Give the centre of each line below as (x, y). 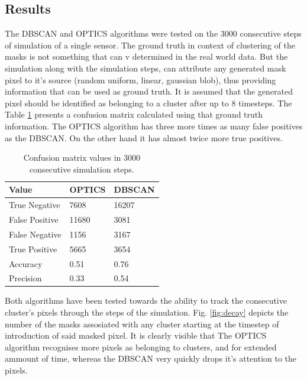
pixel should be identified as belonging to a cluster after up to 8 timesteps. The (148, 103)
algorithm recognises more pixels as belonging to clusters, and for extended (141, 347)
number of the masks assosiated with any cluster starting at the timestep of (142, 324)
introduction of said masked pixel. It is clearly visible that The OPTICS (136, 335)
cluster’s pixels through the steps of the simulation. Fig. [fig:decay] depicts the (147, 312)
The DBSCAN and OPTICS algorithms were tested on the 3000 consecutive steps (153, 33)
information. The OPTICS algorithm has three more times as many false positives (154, 126)
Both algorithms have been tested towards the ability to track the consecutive (146, 301)
